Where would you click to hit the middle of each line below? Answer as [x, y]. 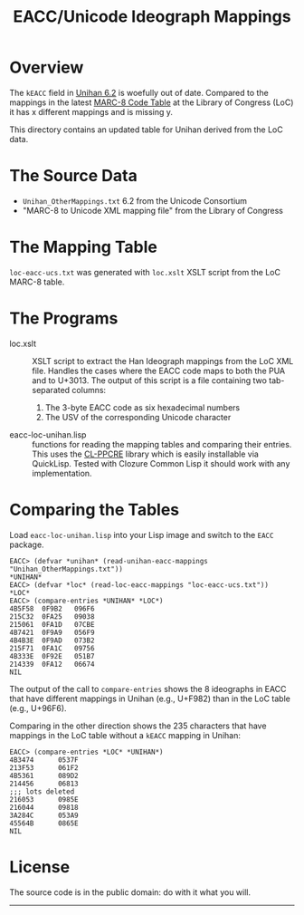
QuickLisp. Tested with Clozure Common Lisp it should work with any [161, 463]
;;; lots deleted [42, 791]
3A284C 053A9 [44, 815]
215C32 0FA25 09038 [52, 616]
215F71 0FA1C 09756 [52, 648]
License [40, 867]
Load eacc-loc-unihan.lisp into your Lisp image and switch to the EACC [142, 535]
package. [27, 544]
